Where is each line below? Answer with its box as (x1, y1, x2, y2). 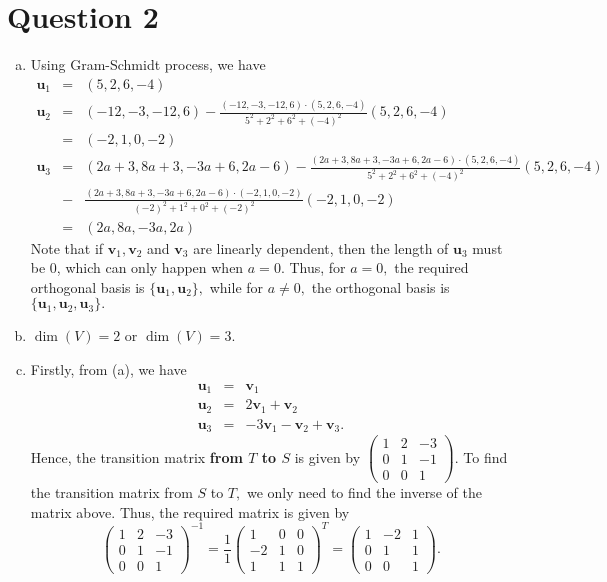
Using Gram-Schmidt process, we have (30, 54, 266, 75)
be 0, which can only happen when (30, 257, 244, 278)
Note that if (30, 237, 104, 258)
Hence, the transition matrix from (30, 446, 243, 467)
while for (209, 276, 264, 297)
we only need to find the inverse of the (246, 482, 482, 503)
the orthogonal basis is (311, 276, 450, 297)
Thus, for (289, 257, 346, 278)
